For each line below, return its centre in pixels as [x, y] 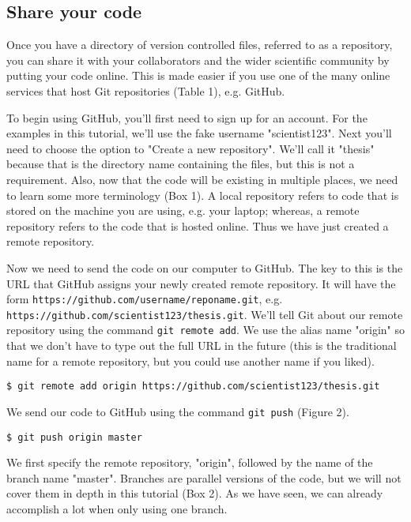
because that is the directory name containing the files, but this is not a [181, 164]
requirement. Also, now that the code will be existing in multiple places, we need [202, 179]
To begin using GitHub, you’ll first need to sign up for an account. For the [187, 117]
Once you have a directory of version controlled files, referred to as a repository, [200, 45]
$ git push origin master [74, 437]
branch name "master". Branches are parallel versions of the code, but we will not [204, 477]
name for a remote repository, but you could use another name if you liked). [190, 361]
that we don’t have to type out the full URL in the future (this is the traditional [202, 345]
